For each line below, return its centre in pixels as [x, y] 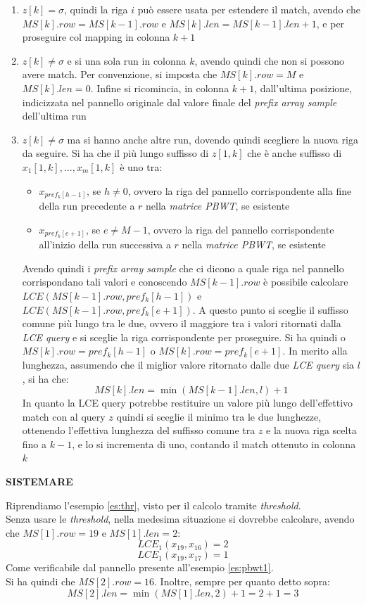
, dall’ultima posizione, [303, 88]
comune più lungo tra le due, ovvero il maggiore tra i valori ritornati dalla [182, 323]
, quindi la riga [96, 9]
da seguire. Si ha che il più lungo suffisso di [115, 153]
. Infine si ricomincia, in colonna [160, 88]
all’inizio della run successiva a [105, 244]
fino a [34, 444]
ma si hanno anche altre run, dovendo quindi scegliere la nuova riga [213, 139]
